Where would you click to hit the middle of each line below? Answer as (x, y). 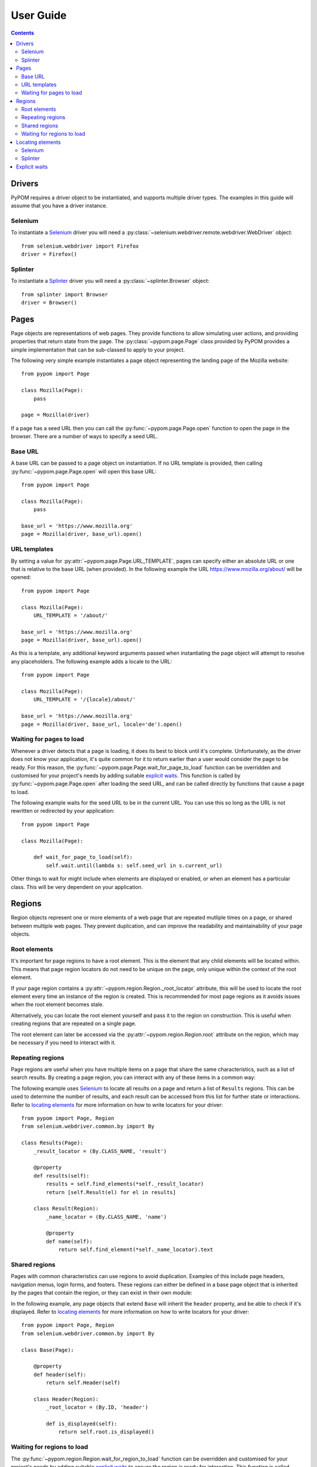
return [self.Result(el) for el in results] (111, 1192)
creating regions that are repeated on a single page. (74, 1023)
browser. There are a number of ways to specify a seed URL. (84, 437)
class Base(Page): (48, 1350)
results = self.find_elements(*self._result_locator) (125, 1184)
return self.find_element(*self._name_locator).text (136, 1250)
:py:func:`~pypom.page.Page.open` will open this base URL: (84, 471)
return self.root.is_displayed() (107, 1432)
